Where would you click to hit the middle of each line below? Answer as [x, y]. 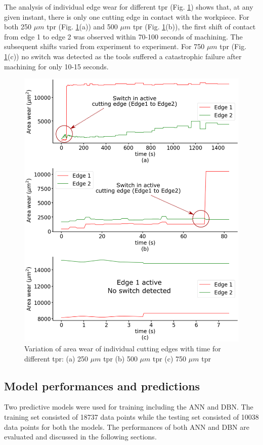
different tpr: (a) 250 [56, 358]
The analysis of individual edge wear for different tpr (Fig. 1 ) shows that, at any [129, 7]
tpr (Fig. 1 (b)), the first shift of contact [194, 27]
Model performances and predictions [102, 386]
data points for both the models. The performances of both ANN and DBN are [127, 427]
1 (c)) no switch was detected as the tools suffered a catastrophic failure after [123, 56]
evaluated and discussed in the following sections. [80, 437]
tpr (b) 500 [120, 358]
